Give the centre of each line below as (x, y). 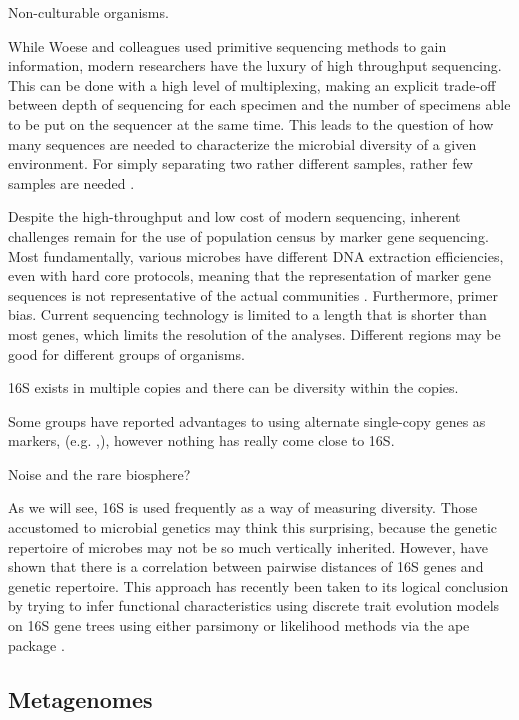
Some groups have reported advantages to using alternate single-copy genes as (247, 420)
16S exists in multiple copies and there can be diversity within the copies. (233, 387)
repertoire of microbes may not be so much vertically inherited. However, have (248, 546)
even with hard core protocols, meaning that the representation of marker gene (250, 275)
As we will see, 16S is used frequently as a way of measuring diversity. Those (243, 507)
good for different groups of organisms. (126, 353)
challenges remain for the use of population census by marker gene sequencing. (248, 235)
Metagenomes (80, 698)
